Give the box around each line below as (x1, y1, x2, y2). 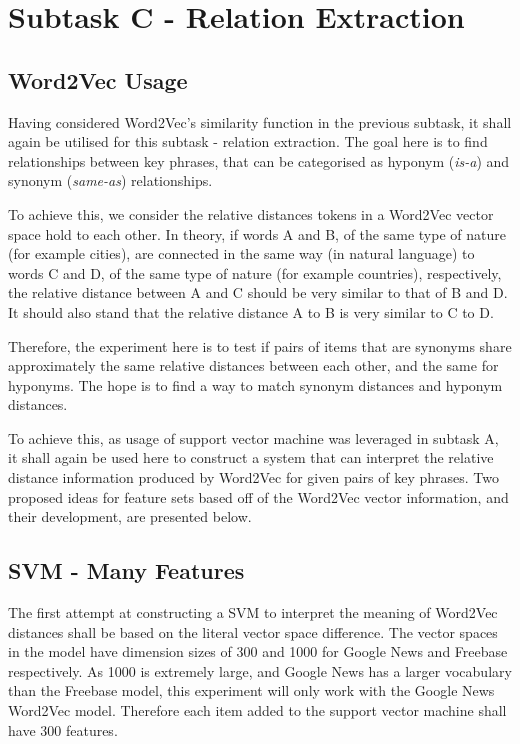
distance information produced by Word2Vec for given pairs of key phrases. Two (8, 467, 499, 488)
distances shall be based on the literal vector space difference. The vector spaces (8, 621, 498, 642)
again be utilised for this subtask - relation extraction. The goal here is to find (8, 131, 488, 152)
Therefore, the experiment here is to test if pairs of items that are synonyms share (8, 335, 512, 356)
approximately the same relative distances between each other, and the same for (8, 355, 499, 376)
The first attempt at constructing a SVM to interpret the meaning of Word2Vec (8, 602, 498, 623)
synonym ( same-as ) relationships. (8, 170, 213, 191)
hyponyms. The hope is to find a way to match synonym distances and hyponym (8, 374, 503, 395)
